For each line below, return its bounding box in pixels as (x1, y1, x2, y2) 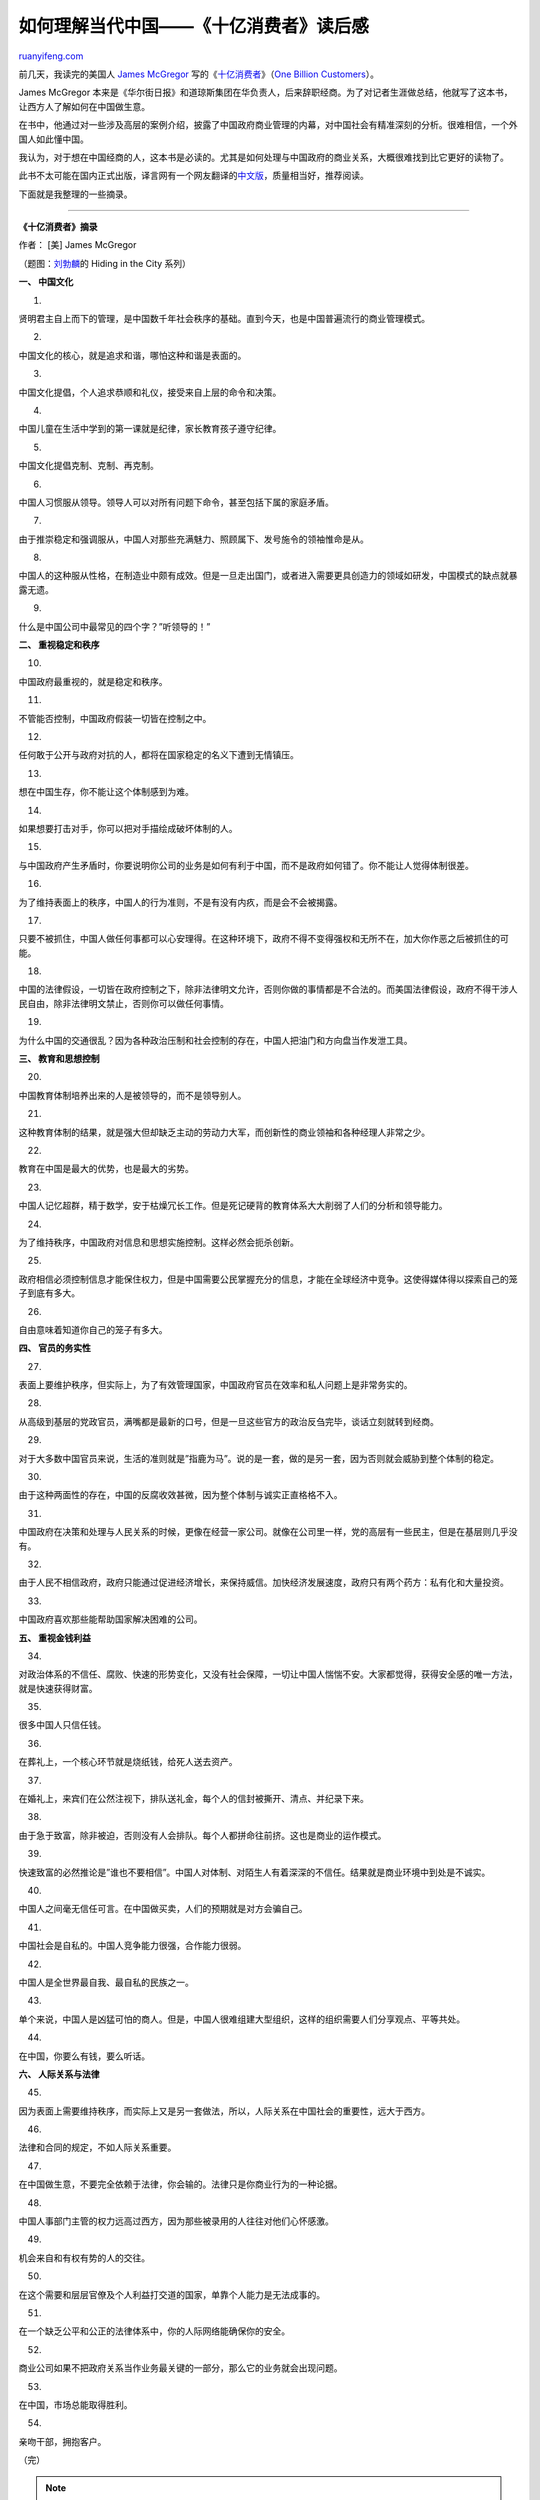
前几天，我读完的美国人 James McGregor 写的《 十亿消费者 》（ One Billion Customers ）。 (18, 68, 380, 80)
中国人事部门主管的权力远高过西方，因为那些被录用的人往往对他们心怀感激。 (18, 2215, 334, 2227)
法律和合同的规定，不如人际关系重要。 (18, 2141, 177, 2154)
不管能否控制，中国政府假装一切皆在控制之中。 (18, 712, 212, 724)
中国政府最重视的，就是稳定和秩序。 (18, 675, 168, 687)
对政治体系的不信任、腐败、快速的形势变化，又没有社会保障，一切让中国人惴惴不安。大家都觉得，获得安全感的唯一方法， (18, 1668, 518, 1680)
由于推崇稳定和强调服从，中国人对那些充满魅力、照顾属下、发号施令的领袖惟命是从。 (18, 533, 369, 545)
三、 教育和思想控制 (18, 1053, 100, 1065)
